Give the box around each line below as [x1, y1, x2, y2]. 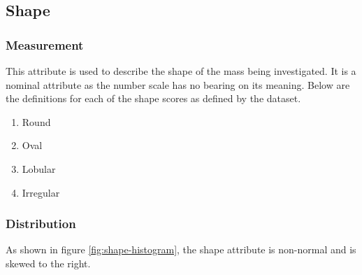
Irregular [22, 185, 60, 199]
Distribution [6, 215, 76, 232]
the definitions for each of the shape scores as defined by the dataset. [6, 91, 301, 106]
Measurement [6, 36, 84, 53]
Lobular [22, 161, 56, 176]
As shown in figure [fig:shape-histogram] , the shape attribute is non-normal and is [6, 242, 356, 257]
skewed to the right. [6, 255, 91, 270]
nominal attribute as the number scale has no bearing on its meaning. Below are [6, 77, 350, 92]
